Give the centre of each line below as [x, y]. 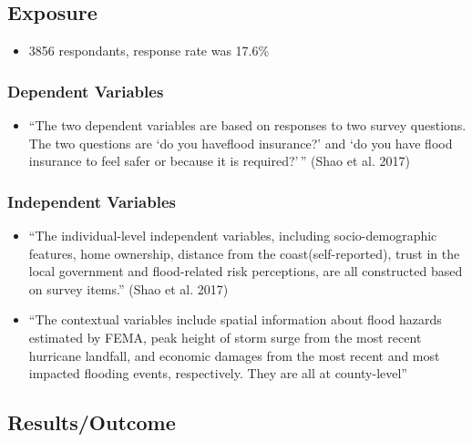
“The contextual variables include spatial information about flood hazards [235, 319]
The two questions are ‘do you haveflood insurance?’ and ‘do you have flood [241, 143]
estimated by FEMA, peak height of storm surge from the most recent [225, 337]
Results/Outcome [92, 422]
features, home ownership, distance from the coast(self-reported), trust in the [244, 253]
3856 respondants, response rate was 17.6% [149, 51]
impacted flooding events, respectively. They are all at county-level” [218, 373]
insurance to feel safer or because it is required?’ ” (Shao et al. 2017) [219, 161]
